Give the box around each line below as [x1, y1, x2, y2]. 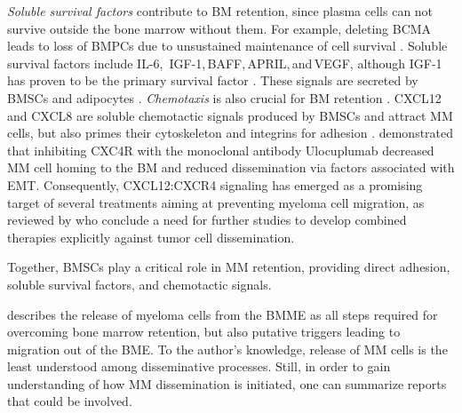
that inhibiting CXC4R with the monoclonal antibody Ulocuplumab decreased [7, 140, 434, 159]
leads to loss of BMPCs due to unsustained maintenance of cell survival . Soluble [7, 36, 448, 55]
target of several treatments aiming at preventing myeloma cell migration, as [7, 193, 425, 211]
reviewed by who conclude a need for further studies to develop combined [7, 210, 407, 229]
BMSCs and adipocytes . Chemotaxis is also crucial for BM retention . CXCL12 [7, 88, 442, 107]
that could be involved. [7, 392, 132, 410]
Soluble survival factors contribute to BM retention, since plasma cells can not [7, 2, 434, 20]
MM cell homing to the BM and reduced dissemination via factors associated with [7, 158, 455, 177]
